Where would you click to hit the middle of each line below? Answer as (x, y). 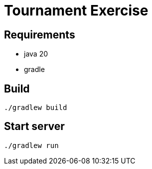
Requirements (40, 34)
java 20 (36, 54)
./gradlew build (36, 108)
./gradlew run (31, 145)
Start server (34, 126)
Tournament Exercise (76, 10)
